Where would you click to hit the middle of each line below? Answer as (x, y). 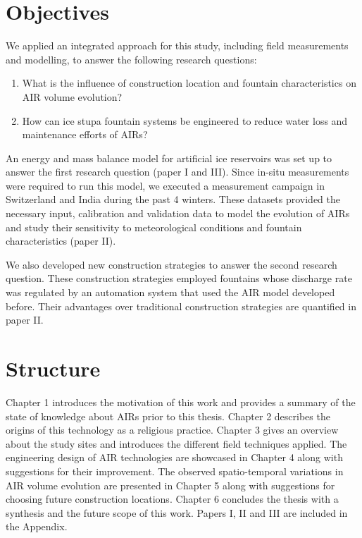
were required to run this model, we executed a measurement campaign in (165, 185)
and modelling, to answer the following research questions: (131, 59)
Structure (53, 368)
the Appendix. (37, 526)
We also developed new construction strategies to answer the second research (171, 264)
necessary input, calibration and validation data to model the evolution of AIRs (178, 213)
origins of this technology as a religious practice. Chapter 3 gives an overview (172, 430)
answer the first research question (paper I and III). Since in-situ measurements (177, 172)
